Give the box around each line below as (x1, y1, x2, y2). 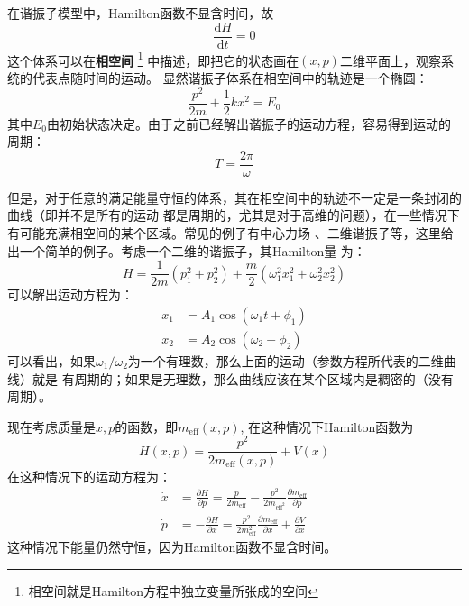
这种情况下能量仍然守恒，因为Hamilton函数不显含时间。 (7, 537, 337, 556)
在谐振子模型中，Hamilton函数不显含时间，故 (7, 4, 274, 22)
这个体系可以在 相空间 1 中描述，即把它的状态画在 (7, 48, 299, 69)
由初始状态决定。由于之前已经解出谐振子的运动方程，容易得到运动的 (47, 114, 452, 133)
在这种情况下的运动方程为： (7, 466, 171, 485)
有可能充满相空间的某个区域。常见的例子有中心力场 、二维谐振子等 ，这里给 (7, 224, 454, 243)
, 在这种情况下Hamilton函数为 (240, 417, 414, 436)
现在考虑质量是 (7, 417, 96, 436)
